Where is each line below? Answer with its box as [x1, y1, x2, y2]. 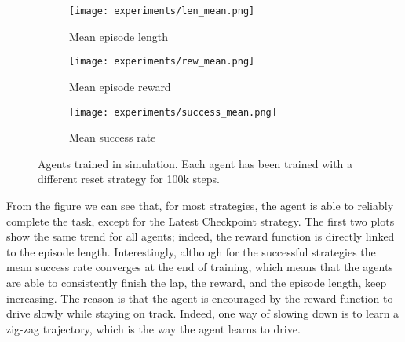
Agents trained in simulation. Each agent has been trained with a [38, 155, 353, 171]
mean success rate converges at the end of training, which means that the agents [6, 259, 393, 275]
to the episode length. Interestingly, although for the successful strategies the [6, 243, 376, 259]
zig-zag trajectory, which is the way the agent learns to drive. [6, 320, 301, 336]
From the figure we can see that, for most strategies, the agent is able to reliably [6, 197, 394, 213]
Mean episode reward [69, 78, 171, 94]
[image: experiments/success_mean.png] [69, 106, 277, 118]
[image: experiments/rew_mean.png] [69, 56, 255, 68]
